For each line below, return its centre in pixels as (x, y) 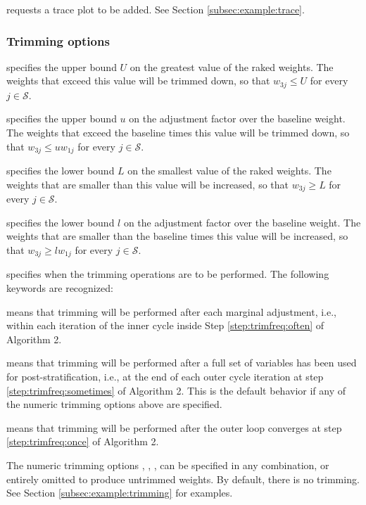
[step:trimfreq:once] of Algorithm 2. (83, 441)
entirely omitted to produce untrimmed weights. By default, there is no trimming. (183, 479)
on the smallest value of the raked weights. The (229, 171)
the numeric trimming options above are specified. (114, 404)
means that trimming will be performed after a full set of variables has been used (182, 363)
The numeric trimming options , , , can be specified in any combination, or (168, 465)
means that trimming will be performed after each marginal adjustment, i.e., (171, 311)
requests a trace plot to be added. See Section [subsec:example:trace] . (156, 9)
